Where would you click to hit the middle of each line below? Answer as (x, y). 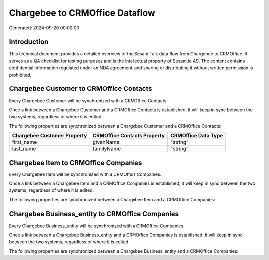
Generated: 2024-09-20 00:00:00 (44, 28)
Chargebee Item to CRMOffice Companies (76, 162)
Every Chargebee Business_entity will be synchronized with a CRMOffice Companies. (97, 226)
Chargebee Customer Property (50, 136)
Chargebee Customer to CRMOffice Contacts (81, 89)
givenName (106, 142)
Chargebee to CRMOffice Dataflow (82, 13)
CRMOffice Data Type (197, 136)
